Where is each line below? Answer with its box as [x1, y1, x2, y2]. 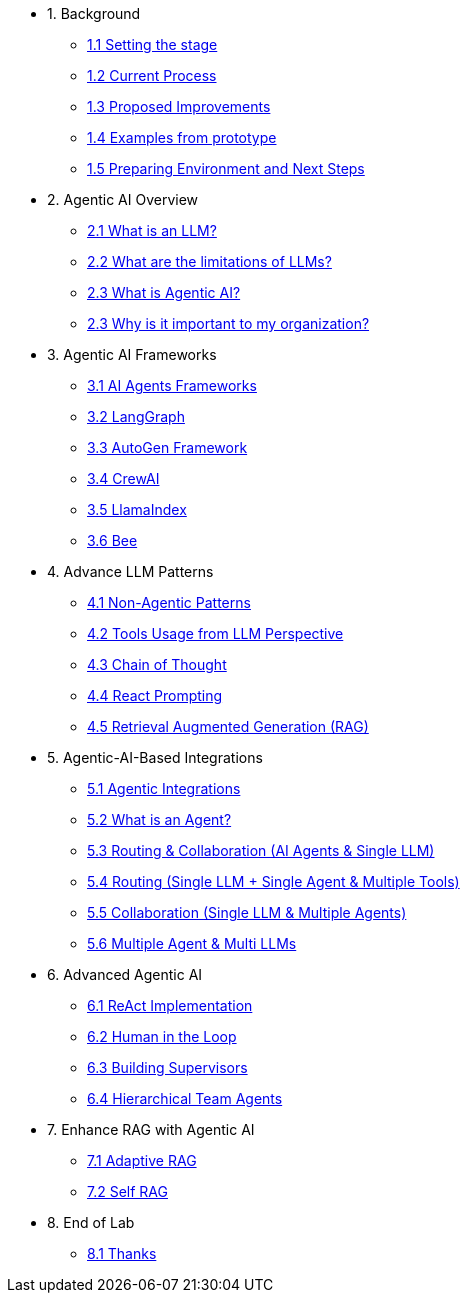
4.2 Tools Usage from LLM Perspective [87, 625, 344, 642]
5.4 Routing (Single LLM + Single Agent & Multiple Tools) [87, 873, 460, 890]
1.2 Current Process [87, 67, 217, 84]
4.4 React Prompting [87, 687, 223, 704]
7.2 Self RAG [87, 1183, 168, 1200]
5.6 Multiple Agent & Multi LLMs [87, 935, 297, 952]
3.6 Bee [87, 532, 138, 549]
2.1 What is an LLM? [87, 222, 217, 239]
